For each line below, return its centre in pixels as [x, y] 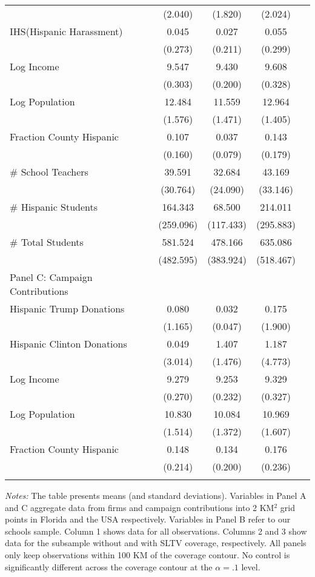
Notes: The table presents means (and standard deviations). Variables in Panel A [156, 495]
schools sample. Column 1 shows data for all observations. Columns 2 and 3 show [156, 531]
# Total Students [47, 242]
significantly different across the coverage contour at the [109, 566]
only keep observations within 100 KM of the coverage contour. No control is [148, 554]
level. [251, 566]
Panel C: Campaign [51, 277]
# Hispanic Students [54, 207]
